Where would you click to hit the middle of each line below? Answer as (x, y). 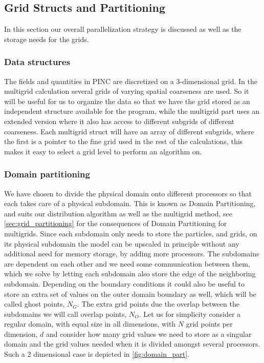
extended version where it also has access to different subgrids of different (119, 121)
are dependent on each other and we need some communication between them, (127, 263)
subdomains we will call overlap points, (65, 314)
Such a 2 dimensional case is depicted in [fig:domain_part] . (97, 354)
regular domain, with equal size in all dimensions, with (90, 324)
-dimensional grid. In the (218, 81)
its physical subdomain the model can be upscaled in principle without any (122, 243)
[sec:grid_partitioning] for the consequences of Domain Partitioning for (116, 223)
